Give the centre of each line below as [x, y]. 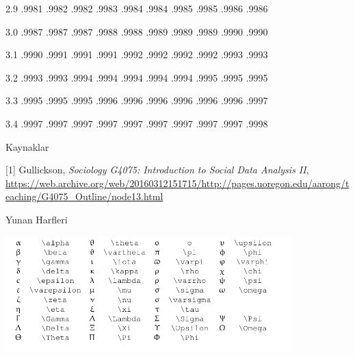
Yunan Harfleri [37, 219]
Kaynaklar [27, 146]
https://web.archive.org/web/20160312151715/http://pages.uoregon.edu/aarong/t [177, 183]
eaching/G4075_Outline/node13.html [84, 196]
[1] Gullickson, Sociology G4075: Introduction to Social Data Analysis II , [157, 170]
